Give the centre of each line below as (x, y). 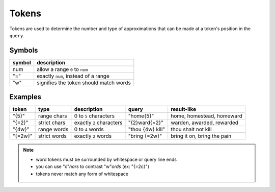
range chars (53, 116)
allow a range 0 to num (62, 69)
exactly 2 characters (98, 123)
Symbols (24, 50)
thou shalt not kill (191, 129)
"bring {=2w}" (145, 136)
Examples (25, 97)
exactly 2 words (93, 136)
